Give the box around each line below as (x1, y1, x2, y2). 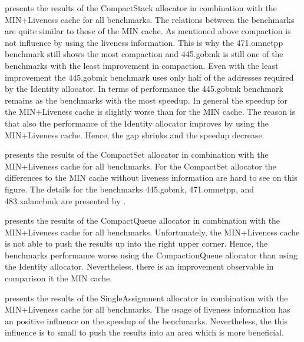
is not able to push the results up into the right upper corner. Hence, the (5, 237, 268, 250)
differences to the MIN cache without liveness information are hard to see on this (5, 171, 298, 184)
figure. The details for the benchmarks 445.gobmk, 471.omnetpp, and (5, 182, 255, 195)
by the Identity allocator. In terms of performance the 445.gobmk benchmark (5, 82, 283, 95)
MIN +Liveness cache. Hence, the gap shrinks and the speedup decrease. (5, 128, 265, 141)
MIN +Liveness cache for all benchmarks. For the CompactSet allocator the (5, 160, 276, 172)
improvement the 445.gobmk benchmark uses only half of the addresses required (5, 71, 294, 83)
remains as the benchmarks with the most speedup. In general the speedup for (5, 94, 288, 106)
